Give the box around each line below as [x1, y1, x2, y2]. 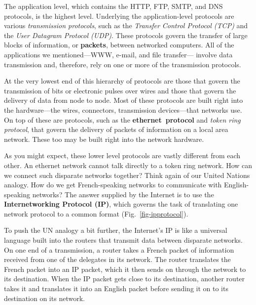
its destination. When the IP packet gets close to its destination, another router [4, 273, 245, 284]
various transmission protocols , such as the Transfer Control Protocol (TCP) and [4, 20, 248, 31]
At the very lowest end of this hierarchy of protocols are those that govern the [4, 76, 240, 86]
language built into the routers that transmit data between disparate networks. [4, 235, 243, 245]
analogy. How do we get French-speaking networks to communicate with [4, 179, 222, 190]
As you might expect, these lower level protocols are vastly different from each [4, 150, 241, 161]
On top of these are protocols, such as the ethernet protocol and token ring [4, 114, 241, 125]
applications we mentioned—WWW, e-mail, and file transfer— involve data [4, 49, 233, 59]
